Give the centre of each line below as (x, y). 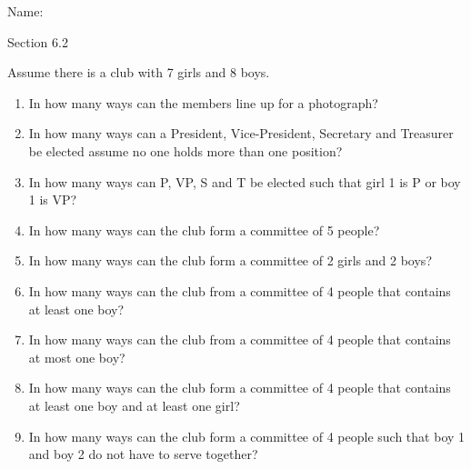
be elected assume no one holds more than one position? (185, 150)
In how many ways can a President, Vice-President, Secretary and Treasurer (241, 133)
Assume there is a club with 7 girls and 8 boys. (139, 72)
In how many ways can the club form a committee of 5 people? (204, 230)
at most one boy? (77, 357)
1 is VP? (53, 200)
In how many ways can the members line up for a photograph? (203, 102)
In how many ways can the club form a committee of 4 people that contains (240, 388)
